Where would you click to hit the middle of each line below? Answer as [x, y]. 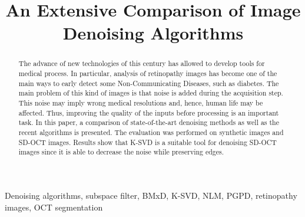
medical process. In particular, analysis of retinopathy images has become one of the [148, 73]
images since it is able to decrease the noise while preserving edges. [121, 152]
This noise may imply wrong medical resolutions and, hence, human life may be [141, 102]
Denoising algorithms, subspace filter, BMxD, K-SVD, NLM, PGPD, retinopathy [151, 195]
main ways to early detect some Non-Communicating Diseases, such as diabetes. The [149, 83]
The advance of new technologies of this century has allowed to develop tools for [142, 63]
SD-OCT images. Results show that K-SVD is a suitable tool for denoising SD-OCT [147, 142]
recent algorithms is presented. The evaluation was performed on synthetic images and [151, 132]
